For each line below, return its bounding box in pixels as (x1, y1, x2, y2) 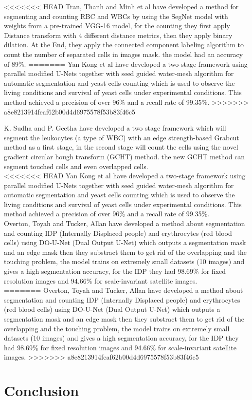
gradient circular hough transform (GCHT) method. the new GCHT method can (4, 151, 245, 161)
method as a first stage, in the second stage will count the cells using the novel (4, 142, 238, 152)
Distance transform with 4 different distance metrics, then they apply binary (4, 30, 233, 40)
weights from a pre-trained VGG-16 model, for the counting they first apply (4, 20, 230, 31)
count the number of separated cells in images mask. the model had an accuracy (4, 49, 243, 59)
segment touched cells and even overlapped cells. (4, 161, 148, 171)
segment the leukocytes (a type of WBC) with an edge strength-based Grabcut (4, 132, 239, 142)
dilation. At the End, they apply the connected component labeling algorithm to (4, 39, 244, 50)
